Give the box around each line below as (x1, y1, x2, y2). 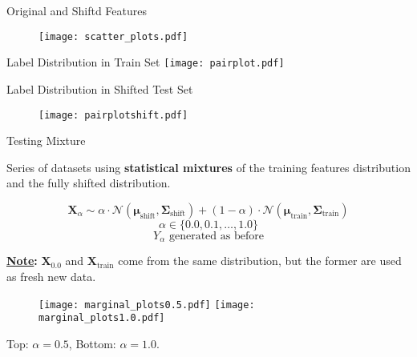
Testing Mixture (6, 132, 86, 149)
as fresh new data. (6, 267, 96, 284)
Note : (6, 252, 38, 269)
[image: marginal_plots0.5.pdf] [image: (38, 299, 255, 311)
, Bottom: (68, 335, 116, 351)
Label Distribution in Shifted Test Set (6, 80, 193, 97)
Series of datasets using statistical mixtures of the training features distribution (6, 158, 411, 175)
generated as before (168, 230, 264, 242)
